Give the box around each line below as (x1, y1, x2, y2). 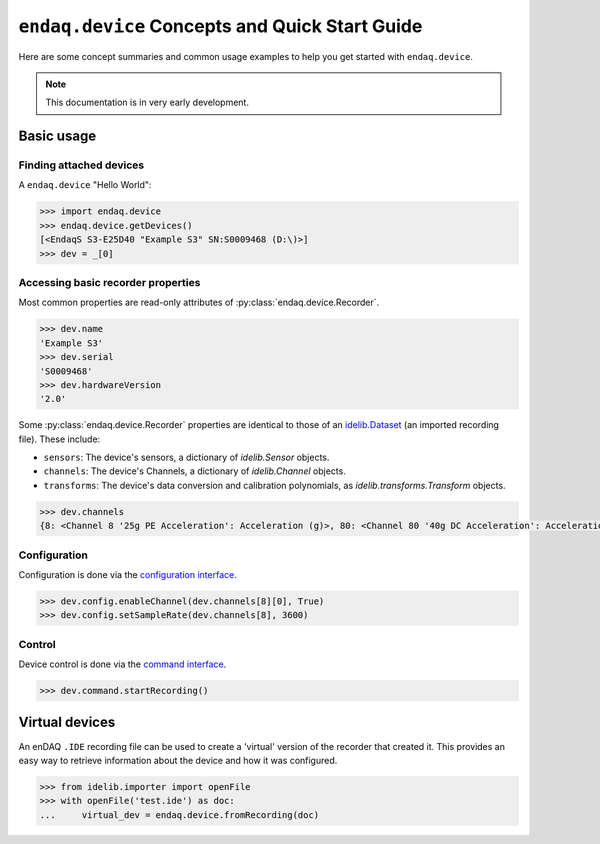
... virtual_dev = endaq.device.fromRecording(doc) (39, 809, 320, 820)
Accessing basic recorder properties (18, 276, 201, 289)
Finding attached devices (18, 158, 145, 172)
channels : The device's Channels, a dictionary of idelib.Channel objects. (43, 465, 347, 477)
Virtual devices (18, 714, 116, 731)
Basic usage (18, 128, 97, 145)
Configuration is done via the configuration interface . (18, 568, 237, 580)
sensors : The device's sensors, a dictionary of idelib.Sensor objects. (43, 451, 330, 464)
